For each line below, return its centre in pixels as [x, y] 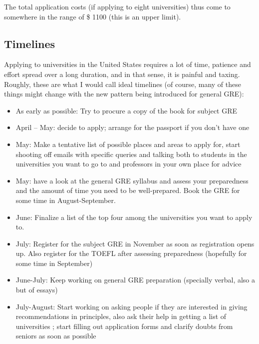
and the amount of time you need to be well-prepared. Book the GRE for [128, 190]
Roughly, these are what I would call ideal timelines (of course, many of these [123, 84]
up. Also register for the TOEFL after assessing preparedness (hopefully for [131, 253]
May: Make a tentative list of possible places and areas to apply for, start [128, 144]
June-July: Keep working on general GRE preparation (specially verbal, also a [135, 280]
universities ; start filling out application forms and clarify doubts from [124, 326]
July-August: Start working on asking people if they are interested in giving [131, 306]
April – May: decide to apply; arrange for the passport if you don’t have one [132, 127]
